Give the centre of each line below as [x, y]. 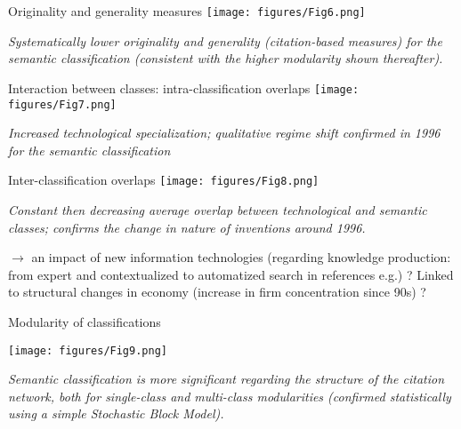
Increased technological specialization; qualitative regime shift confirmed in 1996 [224, 133]
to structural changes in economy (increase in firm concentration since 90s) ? [217, 292]
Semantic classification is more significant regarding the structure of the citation [226, 379]
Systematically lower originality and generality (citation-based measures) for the [225, 40]
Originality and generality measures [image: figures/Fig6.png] [187, 11]
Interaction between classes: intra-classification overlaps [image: [184, 87]
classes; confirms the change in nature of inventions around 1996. [187, 227]
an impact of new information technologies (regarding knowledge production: [241, 257]
